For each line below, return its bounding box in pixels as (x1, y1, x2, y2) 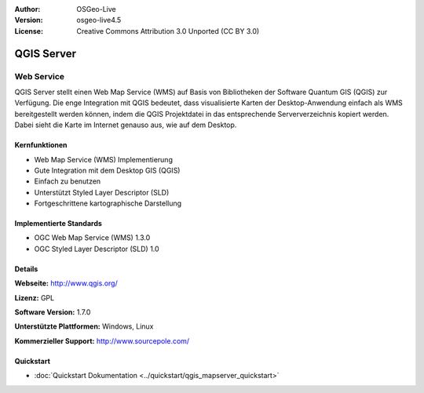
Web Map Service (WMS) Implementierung (34, 155, 173, 164)
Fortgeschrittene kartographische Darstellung (34, 198, 182, 208)
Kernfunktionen (14, 140, 68, 150)
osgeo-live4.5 (76, 16, 122, 25)
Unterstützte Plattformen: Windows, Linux (14, 322, 154, 331)
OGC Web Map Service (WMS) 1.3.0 (34, 233, 151, 242)
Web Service (14, 71, 65, 82)
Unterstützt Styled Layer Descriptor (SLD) (34, 187, 170, 197)
